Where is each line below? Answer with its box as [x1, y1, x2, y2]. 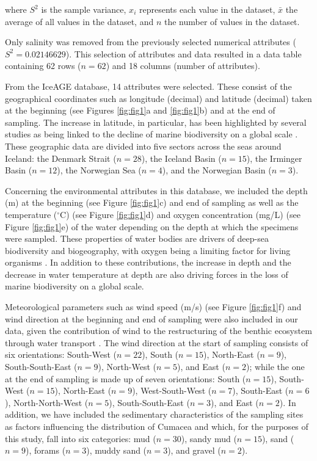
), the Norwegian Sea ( [57, 164, 142, 176]
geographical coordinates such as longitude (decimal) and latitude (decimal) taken [5, 92, 312, 104]
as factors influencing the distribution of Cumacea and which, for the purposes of [5, 420, 308, 432]
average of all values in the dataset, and [5, 15, 154, 27]
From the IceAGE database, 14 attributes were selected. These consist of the [5, 79, 292, 92]
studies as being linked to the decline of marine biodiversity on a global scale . [5, 128, 298, 140]
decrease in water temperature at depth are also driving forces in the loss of [5, 267, 288, 280]
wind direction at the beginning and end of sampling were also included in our [5, 312, 298, 325]
